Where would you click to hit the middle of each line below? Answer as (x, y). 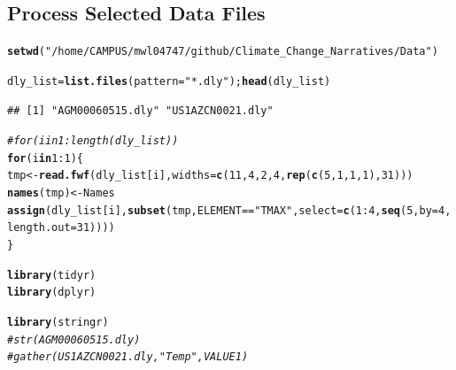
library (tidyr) (52, 275)
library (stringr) (58, 323)
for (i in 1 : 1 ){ (45, 158)
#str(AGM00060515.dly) (74, 339)
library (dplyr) (52, 293)
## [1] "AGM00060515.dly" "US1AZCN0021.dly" (140, 110)
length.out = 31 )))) (61, 228)
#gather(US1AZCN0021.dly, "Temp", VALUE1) (128, 357)
